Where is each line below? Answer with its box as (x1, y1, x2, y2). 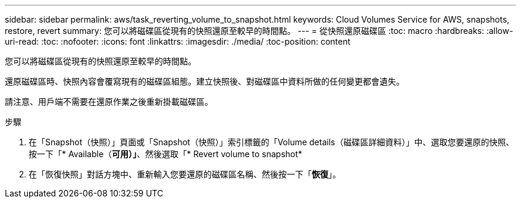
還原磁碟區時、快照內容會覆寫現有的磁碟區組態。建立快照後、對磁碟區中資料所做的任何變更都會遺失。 (5, 76, 404, 86)
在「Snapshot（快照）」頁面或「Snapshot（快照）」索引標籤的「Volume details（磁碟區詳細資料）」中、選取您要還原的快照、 (29, 137, 514, 147)
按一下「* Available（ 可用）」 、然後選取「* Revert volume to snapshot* (29, 149, 303, 159)
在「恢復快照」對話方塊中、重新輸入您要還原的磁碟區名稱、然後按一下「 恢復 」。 (29, 169, 341, 179)
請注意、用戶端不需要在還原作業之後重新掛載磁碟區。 (5, 96, 213, 107)
